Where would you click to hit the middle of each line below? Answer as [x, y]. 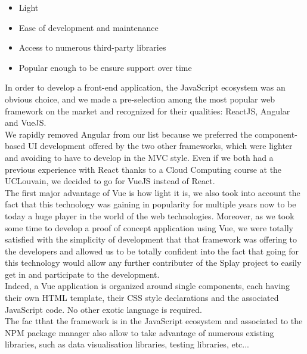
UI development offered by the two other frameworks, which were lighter [160, 146]
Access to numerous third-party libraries [92, 47]
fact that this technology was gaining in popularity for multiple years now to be [151, 204]
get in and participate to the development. [82, 274]
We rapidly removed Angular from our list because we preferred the [128, 134]
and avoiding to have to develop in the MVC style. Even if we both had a [139, 157]
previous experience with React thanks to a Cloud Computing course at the [143, 169]
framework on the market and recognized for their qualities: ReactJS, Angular [148, 111]
